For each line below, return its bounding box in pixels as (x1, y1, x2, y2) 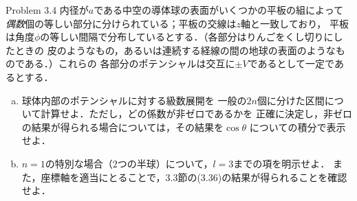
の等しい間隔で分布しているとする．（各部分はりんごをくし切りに (40, 29, 334, 44)
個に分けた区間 (257, 93, 325, 107)
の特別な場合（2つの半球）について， (45, 156, 213, 170)
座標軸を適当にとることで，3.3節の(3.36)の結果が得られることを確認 (41, 169, 347, 184)
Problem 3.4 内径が (6, 3, 89, 16)
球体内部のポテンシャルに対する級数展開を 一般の (21, 93, 247, 107)
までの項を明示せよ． (233, 156, 330, 170)
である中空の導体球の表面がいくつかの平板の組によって (94, 3, 343, 16)
